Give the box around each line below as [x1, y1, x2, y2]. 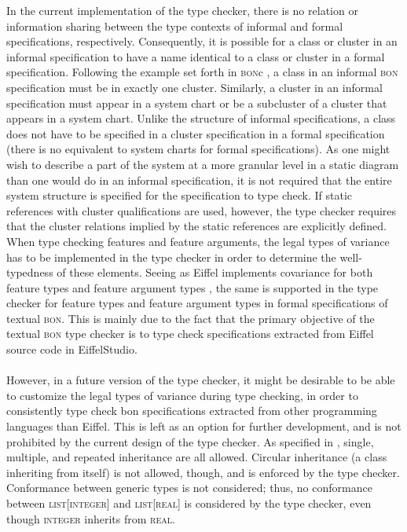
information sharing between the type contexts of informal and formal [6, 17, 343, 34]
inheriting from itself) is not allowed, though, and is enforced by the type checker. [6, 464, 400, 480]
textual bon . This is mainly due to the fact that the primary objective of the [6, 310, 375, 326]
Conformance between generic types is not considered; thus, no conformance [6, 479, 372, 496]
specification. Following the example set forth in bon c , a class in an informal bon [6, 64, 398, 80]
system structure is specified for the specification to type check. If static [6, 187, 353, 204]
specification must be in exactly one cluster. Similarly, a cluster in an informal [6, 79, 383, 95]
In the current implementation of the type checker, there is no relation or [6, 2, 358, 18]
